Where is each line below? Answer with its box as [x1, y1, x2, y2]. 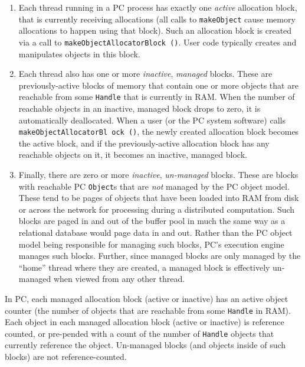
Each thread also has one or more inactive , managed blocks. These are [18, 67, 273, 80]
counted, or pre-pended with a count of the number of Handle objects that [5, 327, 274, 339]
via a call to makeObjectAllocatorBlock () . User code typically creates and [18, 35, 297, 48]
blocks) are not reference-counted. [5, 350, 127, 363]
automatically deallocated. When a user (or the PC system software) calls [18, 113, 286, 126]
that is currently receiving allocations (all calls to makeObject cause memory [18, 12, 296, 25]
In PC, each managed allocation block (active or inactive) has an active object [5, 292, 288, 304]
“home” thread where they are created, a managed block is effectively [18, 261, 270, 273]
